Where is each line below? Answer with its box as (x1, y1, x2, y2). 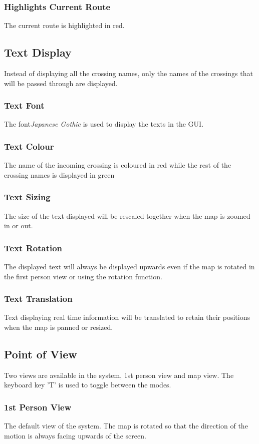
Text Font (4, 99, 45, 112)
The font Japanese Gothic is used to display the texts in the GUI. (4, 119, 204, 129)
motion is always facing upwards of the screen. (4, 430, 146, 440)
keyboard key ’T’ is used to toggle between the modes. (4, 379, 171, 390)
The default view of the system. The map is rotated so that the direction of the (4, 420, 248, 431)
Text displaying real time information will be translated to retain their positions (4, 312, 250, 322)
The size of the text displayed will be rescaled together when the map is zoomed (4, 210, 250, 221)
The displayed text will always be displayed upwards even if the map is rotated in (4, 261, 255, 272)
